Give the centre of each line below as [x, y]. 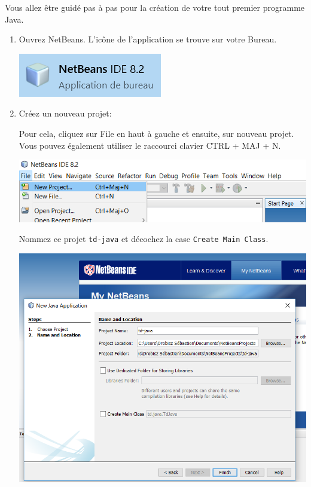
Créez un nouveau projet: [65, 113]
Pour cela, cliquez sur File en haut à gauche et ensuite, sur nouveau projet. [156, 133]
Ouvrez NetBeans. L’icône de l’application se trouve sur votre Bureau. [148, 39]
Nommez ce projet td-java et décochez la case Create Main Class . [144, 239]
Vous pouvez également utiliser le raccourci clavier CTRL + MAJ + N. [150, 145]
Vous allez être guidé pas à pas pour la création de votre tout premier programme [155, 7]
